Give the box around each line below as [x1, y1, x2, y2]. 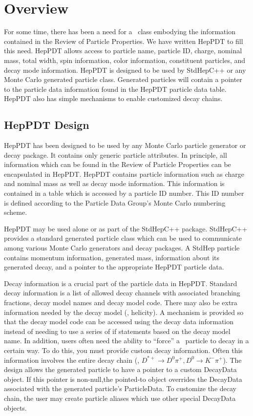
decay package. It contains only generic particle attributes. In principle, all [4, 149, 227, 160]
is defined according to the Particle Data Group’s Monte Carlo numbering [4, 197, 226, 208]
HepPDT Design [4, 117, 89, 132]
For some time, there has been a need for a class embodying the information [4, 26, 235, 37]
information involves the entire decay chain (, [4, 354, 140, 365]
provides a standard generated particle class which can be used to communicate [4, 233, 242, 243]
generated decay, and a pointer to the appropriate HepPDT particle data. [4, 262, 224, 272]
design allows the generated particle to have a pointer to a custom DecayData [4, 364, 237, 374]
